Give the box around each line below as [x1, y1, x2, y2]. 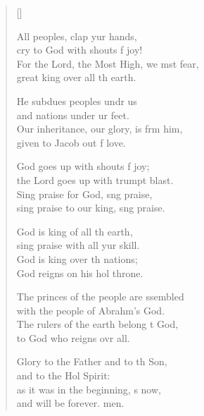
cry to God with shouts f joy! [16, 42, 143, 57]
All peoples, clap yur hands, [16, 28, 137, 43]
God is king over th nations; [16, 251, 138, 266]
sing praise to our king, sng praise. [16, 200, 165, 215]
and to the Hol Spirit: [16, 368, 110, 383]
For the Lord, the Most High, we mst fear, [16, 56, 199, 71]
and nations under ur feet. [16, 107, 129, 122]
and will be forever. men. [16, 396, 125, 410]
